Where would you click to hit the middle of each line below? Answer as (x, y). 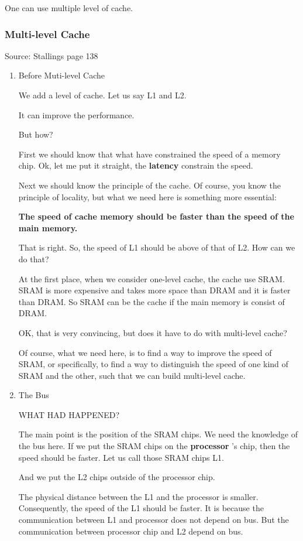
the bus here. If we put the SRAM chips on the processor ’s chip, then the (154, 446)
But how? (36, 134)
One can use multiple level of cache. (69, 8)
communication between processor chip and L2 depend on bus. (131, 531)
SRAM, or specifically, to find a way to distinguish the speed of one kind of (153, 364)
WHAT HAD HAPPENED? (69, 414)
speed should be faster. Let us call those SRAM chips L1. (121, 457)
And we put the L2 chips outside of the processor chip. (117, 477)
